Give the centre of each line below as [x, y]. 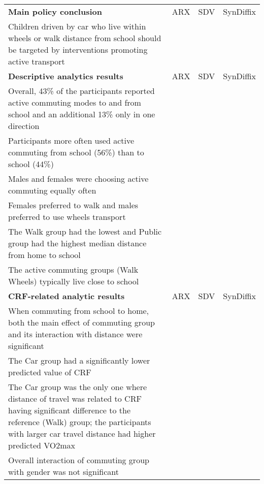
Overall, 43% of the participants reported [81, 91]
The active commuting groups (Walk [73, 269]
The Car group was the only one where [78, 387]
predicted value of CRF [50, 372]
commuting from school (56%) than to [76, 152]
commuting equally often [52, 190]
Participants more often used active [71, 140]
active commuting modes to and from [75, 102]
